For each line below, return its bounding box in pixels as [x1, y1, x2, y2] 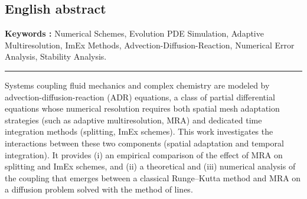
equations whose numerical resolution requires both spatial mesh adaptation [5, 102, 280, 115]
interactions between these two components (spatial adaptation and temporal [5, 136, 284, 149]
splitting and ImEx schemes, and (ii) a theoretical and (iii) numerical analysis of [5, 160, 296, 172]
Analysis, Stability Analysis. [5, 50, 107, 63]
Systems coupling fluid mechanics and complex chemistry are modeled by [5, 79, 270, 91]
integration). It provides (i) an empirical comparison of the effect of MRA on [5, 148, 283, 161]
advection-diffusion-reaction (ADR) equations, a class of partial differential [5, 90, 275, 103]
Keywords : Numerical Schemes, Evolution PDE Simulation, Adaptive [5, 27, 264, 40]
